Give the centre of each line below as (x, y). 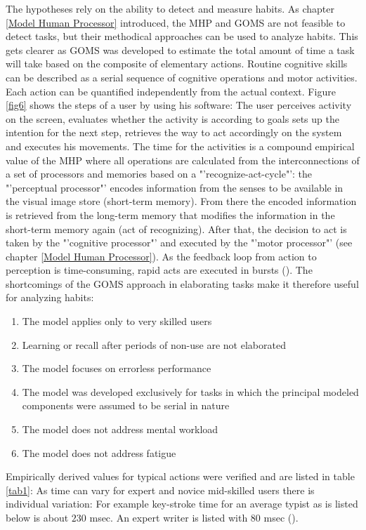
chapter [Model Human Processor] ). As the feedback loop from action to (161, 256)
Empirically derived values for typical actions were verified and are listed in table (180, 476)
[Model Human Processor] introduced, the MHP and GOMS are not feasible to (176, 22)
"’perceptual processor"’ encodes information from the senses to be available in (175, 187)
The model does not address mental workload (120, 429)
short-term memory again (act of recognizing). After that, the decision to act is (176, 228)
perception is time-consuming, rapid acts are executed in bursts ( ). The (159, 270)
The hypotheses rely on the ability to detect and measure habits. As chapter (170, 8)
